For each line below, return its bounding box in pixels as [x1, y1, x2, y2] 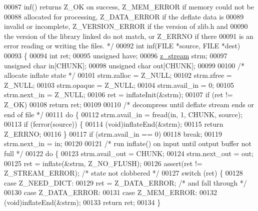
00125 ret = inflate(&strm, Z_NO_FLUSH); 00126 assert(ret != [4, 158, 202, 168]
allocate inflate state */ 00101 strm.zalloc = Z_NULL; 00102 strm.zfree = [4, 70, 232, 80]
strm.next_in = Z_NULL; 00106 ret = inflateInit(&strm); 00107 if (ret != [4, 89, 233, 100]
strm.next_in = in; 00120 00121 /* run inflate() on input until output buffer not [4, 138, 251, 149]
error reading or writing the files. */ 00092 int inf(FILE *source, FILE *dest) [4, 40, 240, 51]
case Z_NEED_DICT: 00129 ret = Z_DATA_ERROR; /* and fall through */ [4, 177, 247, 188]
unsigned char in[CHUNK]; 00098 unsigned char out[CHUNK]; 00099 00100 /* [4, 60, 244, 70]
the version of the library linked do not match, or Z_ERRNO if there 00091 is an [4, 30, 253, 41]
